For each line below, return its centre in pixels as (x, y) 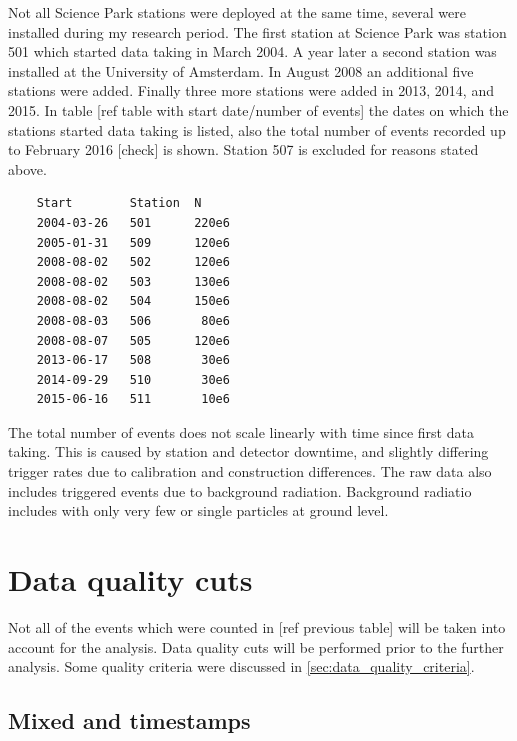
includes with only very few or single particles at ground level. (198, 510)
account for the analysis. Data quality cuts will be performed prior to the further (256, 646)
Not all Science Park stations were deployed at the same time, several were (237, 12)
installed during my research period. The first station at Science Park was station (257, 31)
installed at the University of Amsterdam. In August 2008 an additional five (241, 70)
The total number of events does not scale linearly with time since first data (241, 431)
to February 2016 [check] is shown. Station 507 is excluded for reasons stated (243, 149)
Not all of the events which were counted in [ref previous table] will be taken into (257, 626)
